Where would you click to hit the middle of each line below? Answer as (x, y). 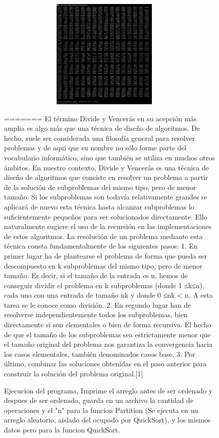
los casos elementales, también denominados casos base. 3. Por (100, 354)
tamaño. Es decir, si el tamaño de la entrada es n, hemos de (96, 275)
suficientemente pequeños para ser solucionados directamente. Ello (106, 216)
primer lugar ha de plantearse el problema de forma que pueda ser (106, 255)
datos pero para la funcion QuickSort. (62, 429)
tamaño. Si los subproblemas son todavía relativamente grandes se (106, 197)
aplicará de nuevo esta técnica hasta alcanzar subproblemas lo (99, 206)
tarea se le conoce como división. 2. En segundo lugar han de (98, 304)
